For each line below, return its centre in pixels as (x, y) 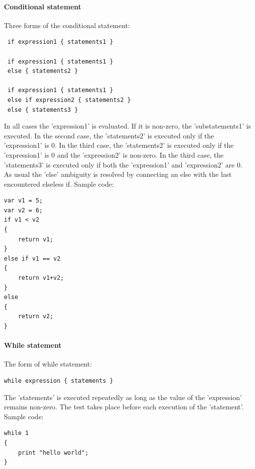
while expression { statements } (59, 381)
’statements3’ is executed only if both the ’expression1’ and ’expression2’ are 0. (123, 164)
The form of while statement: (48, 364)
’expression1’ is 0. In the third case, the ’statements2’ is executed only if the (119, 145)
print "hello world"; (53, 452)
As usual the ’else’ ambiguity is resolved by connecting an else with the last (118, 174)
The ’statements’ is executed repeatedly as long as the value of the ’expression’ (123, 397)
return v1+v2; (41, 278)
